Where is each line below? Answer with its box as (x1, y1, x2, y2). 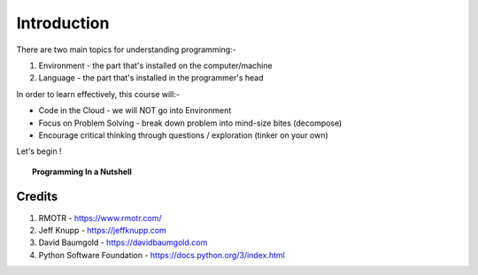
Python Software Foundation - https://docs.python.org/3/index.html (38, 249, 285, 260)
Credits (16, 189, 58, 204)
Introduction (16, 13, 110, 33)
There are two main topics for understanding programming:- (16, 44, 236, 55)
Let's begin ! (16, 146, 62, 157)
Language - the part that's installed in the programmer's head (38, 73, 264, 83)
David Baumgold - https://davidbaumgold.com (38, 237, 208, 248)
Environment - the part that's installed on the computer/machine (38, 60, 274, 71)
